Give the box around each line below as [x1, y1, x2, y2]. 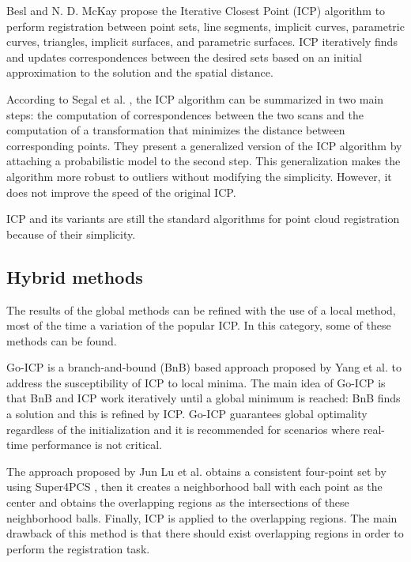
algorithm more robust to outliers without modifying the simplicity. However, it [6, 168, 392, 184]
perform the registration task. [6, 540, 150, 556]
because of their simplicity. [6, 225, 136, 242]
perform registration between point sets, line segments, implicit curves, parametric [6, 17, 405, 34]
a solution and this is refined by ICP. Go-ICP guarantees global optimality [6, 405, 368, 422]
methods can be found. [6, 332, 117, 349]
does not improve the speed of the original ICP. [6, 183, 236, 200]
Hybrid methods [6, 264, 143, 289]
